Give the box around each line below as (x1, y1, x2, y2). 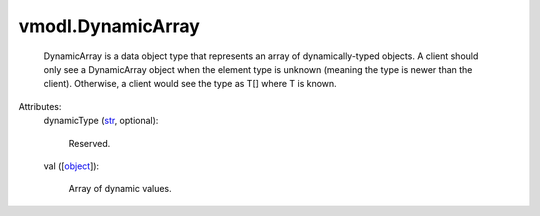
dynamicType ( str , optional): (43, 115, 159, 127)
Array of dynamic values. (68, 183, 172, 195)
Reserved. (68, 137, 111, 149)
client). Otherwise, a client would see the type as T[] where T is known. (43, 78, 337, 90)
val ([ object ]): (43, 160, 100, 172)
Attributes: (18, 100, 62, 112)
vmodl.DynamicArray (18, 15, 200, 37)
